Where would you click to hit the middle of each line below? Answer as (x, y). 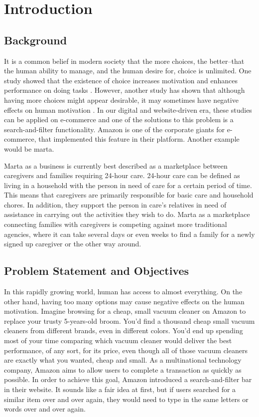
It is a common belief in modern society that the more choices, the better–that (124, 61)
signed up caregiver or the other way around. (73, 244)
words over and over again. (45, 409)
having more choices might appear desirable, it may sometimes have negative (121, 100)
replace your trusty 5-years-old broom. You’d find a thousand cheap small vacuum (129, 320)
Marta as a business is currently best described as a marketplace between (116, 165)
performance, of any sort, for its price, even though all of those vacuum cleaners (126, 350)
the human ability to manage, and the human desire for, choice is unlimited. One (128, 71)
